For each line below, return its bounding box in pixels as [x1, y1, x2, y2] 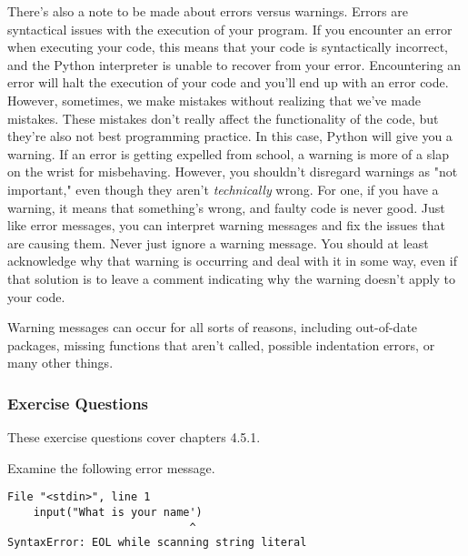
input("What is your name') [33, 505, 203, 519]
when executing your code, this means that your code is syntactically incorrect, [7, 37, 449, 56]
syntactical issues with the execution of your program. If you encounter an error [7, 19, 453, 38]
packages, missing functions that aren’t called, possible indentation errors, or [7, 335, 435, 354]
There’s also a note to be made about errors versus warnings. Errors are [7, 2, 408, 20]
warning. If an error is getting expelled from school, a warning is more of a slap [7, 144, 449, 163]
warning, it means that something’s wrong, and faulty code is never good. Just [7, 197, 445, 217]
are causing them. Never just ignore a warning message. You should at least [7, 233, 429, 252]
